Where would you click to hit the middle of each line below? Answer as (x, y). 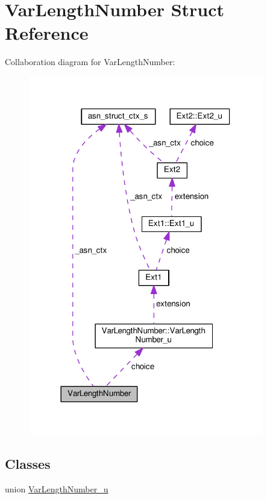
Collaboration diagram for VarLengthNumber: (90, 62)
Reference (47, 33)
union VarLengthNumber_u (57, 489)
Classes (28, 464)
